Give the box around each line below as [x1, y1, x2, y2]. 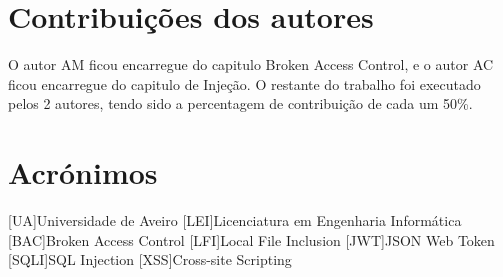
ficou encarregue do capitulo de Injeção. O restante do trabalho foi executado [8, 73, 481, 94]
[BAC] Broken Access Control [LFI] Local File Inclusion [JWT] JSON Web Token [8, 229, 495, 250]
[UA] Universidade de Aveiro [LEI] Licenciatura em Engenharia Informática [8, 210, 462, 231]
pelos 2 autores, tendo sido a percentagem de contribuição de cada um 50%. [8, 93, 473, 114]
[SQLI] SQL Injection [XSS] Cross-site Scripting [8, 249, 292, 270]
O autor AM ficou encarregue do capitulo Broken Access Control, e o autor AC [8, 54, 494, 75]
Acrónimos [8, 152, 158, 193]
